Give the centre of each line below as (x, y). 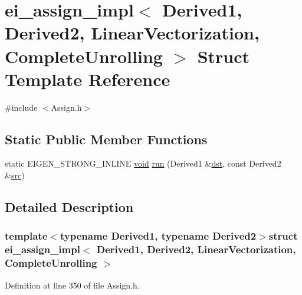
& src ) (15, 175)
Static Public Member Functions (106, 139)
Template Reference (88, 79)
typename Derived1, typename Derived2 (158, 236)
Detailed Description (69, 207)
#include (21, 107)
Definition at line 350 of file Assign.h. (72, 285)
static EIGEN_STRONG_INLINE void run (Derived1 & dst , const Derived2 (143, 163)
